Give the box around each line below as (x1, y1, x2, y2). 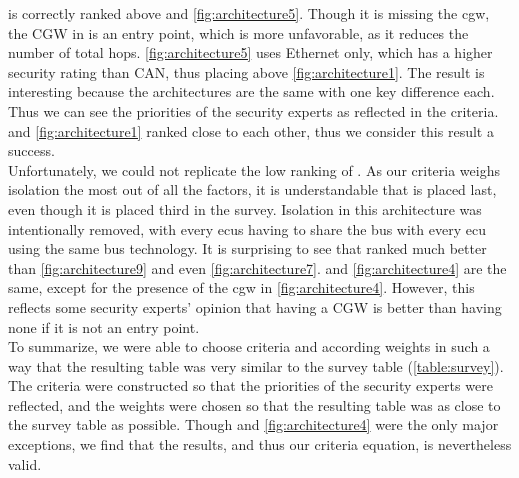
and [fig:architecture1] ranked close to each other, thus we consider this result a (8, 120, 494, 141)
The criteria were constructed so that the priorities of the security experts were (8, 375, 493, 396)
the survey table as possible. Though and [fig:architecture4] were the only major (8, 414, 499, 435)
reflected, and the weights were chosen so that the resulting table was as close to (8, 394, 501, 415)
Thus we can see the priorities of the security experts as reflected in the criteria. (8, 100, 499, 121)
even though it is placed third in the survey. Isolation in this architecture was (8, 198, 482, 219)
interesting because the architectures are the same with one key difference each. (8, 81, 495, 102)
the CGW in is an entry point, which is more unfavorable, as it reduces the (8, 22, 469, 43)
